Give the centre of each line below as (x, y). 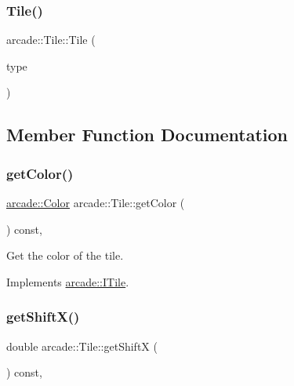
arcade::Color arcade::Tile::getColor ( (96, 202)
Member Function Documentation (147, 135)
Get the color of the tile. (65, 255)
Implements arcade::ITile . (68, 281)
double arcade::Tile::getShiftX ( (82, 346)
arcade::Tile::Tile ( (51, 40)
